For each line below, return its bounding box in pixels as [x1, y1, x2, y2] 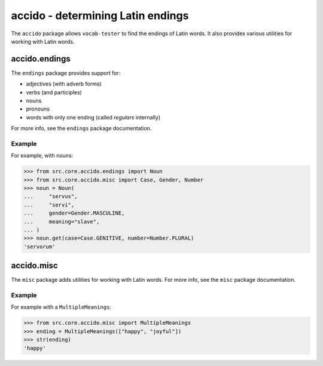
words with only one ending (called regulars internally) [26, 113, 161, 121]
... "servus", [23, 193, 78, 200]
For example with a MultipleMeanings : [11, 303, 112, 310]
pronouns [26, 105, 50, 113]
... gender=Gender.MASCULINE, [23, 210, 125, 217]
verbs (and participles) [26, 88, 82, 96]
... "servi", [23, 201, 75, 208]
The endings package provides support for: [11, 69, 121, 76]
